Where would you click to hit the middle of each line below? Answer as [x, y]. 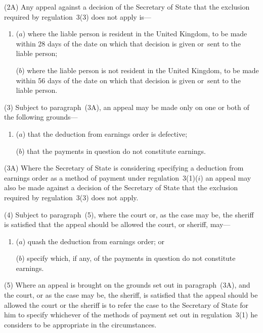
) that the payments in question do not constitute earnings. [114, 151]
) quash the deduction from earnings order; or [94, 241]
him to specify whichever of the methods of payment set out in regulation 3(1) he [131, 315]
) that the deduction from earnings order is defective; [105, 133]
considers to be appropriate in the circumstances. [80, 324]
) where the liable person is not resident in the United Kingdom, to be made [140, 70]
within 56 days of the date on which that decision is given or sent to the [128, 80]
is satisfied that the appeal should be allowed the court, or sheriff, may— [117, 224]
